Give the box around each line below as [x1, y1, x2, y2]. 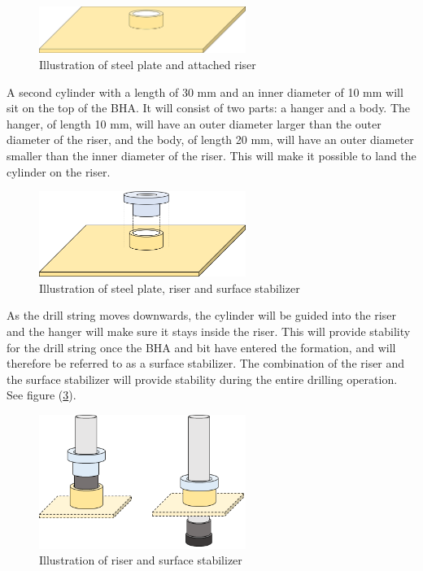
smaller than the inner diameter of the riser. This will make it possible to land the [7, 146, 416, 163]
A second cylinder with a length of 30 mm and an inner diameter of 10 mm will [7, 83, 403, 100]
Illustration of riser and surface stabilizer [39, 551, 242, 569]
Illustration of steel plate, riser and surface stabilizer [39, 279, 300, 296]
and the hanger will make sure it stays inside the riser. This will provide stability [7, 322, 411, 339]
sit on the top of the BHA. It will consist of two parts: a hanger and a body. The [7, 99, 411, 116]
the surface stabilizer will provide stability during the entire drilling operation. [7, 370, 398, 387]
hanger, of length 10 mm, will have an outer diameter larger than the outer [7, 115, 382, 132]
